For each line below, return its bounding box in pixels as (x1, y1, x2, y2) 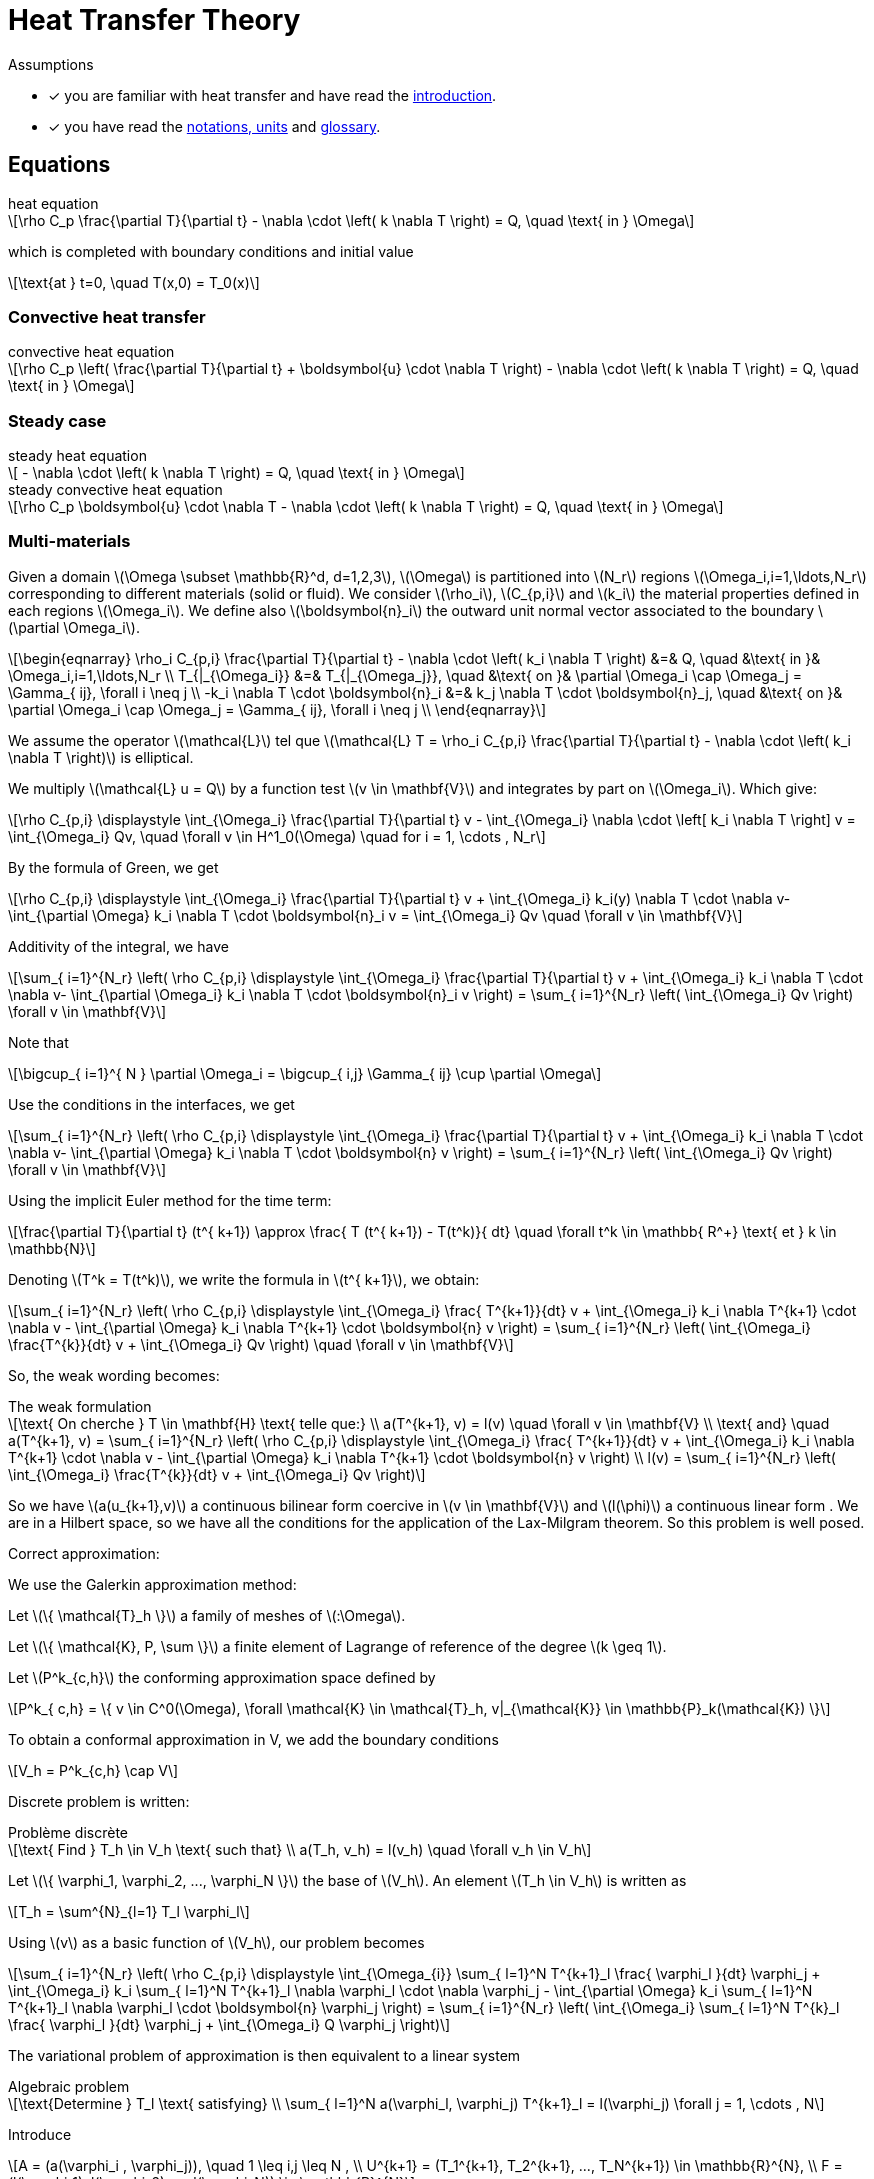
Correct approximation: (8, 1544, 160, 1562)
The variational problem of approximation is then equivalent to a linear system (8, 2046, 521, 2064)
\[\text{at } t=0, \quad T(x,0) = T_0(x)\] (8, 273, 260, 291)
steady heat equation (8, 447, 147, 465)
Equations (8, 152, 111, 178)
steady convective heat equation (8, 481, 223, 499)
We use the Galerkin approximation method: (8, 1575, 297, 1593)
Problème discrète (8, 1823, 129, 1841)
